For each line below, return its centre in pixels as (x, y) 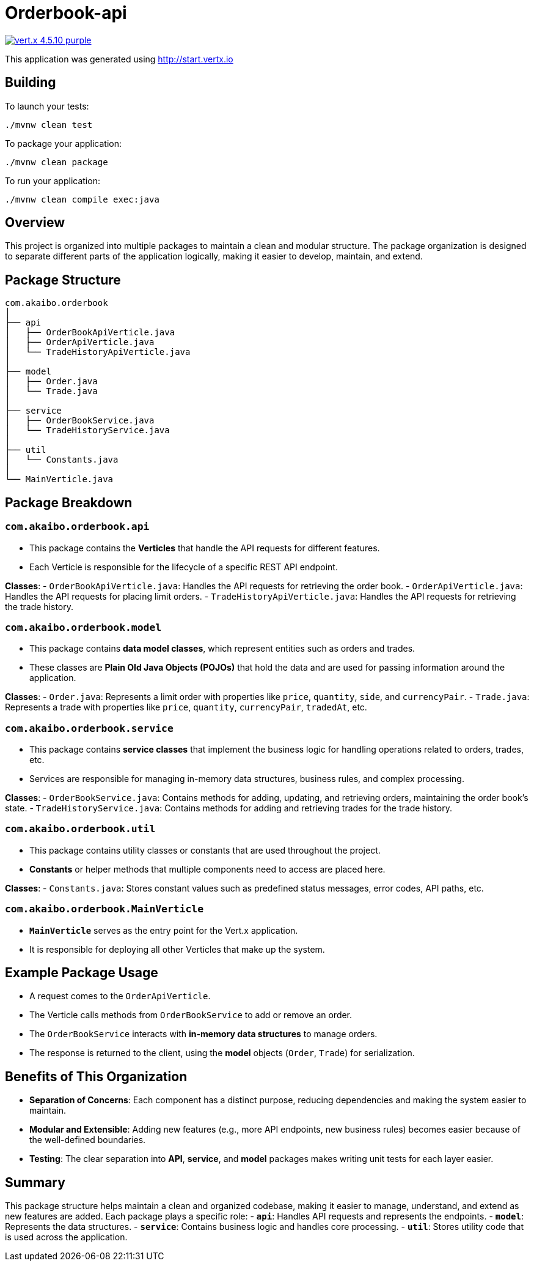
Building (31, 83)
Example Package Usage (82, 972)
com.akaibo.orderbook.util (80, 829)
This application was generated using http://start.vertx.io (119, 59)
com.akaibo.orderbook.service (89, 728)
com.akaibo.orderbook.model (83, 627)
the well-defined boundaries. (88, 1140)
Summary (35, 1182)
